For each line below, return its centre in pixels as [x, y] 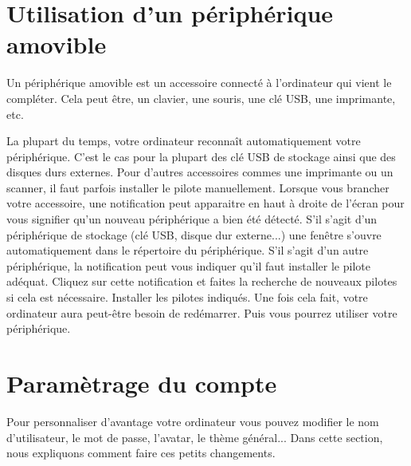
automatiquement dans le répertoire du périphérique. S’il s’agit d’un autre [188, 250]
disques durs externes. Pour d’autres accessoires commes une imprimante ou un [200, 172]
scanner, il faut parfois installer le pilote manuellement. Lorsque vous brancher [198, 187]
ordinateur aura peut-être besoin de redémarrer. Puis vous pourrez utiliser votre [202, 312]
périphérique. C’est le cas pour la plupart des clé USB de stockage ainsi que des [201, 156]
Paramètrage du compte [142, 383]
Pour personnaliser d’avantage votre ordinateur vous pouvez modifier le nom [193, 421]
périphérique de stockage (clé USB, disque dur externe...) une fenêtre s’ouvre [194, 234]
